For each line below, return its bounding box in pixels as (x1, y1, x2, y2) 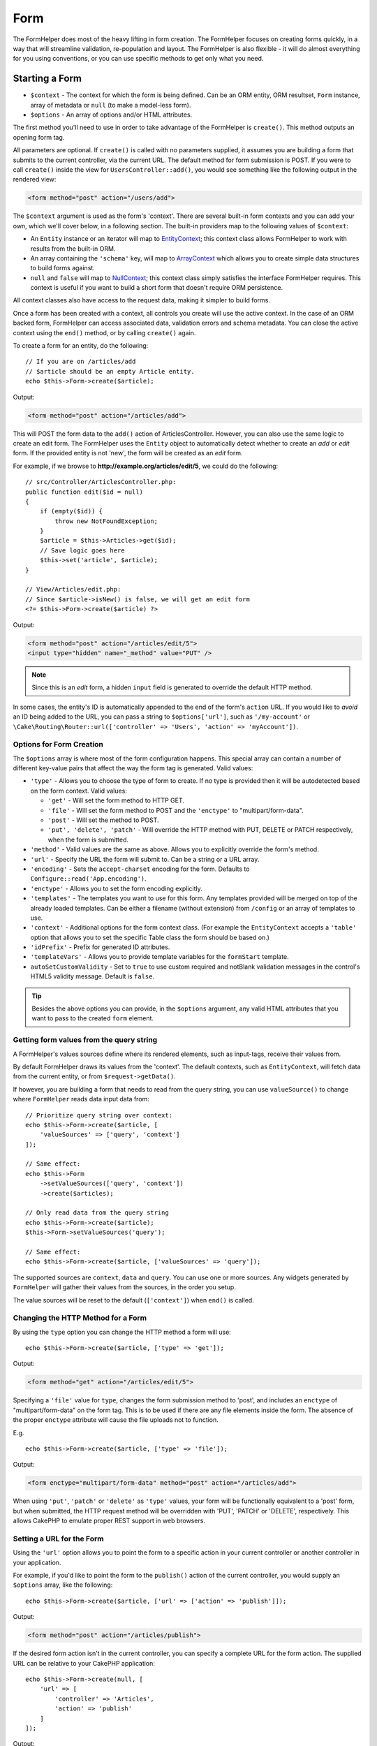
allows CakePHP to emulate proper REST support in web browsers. (13, 1516, 206, 1525)
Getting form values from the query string (13, 1035, 158, 1045)
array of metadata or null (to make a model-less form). (30, 101, 191, 109)
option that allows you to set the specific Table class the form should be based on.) (30, 933, 270, 941)
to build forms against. (30, 264, 96, 272)
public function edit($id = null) (25, 487, 143, 496)
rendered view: (13, 175, 57, 184)
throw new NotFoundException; (54, 517, 158, 525)
